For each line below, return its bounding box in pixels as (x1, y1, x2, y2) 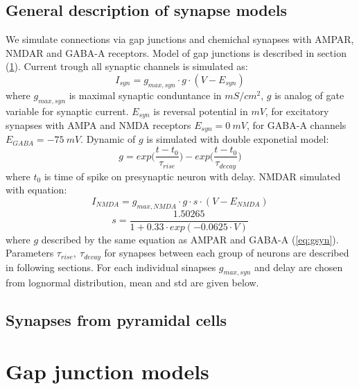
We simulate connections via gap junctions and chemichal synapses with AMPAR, (6, 32, 354, 46)
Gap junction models (6, 357, 209, 386)
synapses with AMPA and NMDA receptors (6, 118, 191, 132)
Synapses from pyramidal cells (6, 309, 227, 331)
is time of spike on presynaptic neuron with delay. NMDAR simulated (44, 168, 341, 183)
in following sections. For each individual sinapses (6, 259, 216, 274)
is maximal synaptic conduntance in (69, 87, 222, 102)
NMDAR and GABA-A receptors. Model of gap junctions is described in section (6, 45, 347, 60)
